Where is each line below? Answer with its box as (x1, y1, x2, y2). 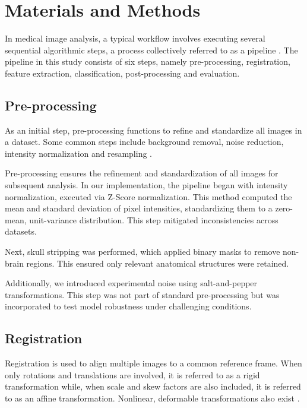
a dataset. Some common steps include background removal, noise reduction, (5, 135, 284, 148)
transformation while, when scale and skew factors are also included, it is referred (5, 380, 301, 393)
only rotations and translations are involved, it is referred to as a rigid (5, 368, 260, 381)
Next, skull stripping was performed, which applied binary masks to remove (5, 245, 280, 258)
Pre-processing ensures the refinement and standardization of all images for (5, 167, 278, 179)
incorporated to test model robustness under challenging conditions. (5, 300, 252, 312)
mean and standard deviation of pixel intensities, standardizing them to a (5, 202, 273, 214)
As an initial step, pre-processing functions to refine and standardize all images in (5, 124, 302, 136)
